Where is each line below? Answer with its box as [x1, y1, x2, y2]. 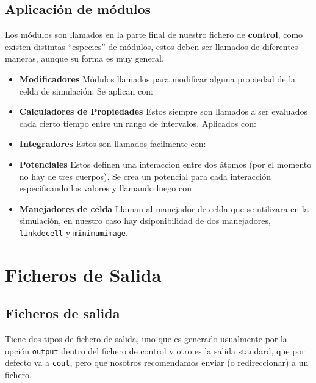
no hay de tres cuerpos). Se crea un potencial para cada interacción [19, 170, 271, 182]
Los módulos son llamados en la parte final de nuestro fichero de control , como [5, 28, 303, 41]
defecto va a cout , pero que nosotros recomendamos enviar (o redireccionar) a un [5, 356, 309, 369]
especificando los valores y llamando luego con [19, 182, 192, 195]
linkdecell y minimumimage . [19, 226, 128, 238]
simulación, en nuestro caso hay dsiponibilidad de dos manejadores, [19, 214, 271, 227]
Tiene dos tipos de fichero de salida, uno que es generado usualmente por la [5, 332, 287, 345]
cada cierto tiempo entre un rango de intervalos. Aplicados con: [19, 116, 256, 129]
